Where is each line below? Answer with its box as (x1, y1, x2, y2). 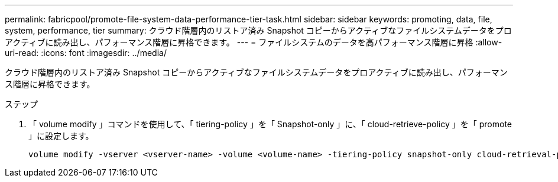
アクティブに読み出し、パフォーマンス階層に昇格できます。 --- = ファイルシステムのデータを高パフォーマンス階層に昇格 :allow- (5, 37, 502, 47)
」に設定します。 (28, 131, 94, 141)
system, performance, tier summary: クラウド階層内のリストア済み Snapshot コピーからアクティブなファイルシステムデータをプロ (5, 25, 512, 35)
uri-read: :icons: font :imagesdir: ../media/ (5, 48, 167, 58)
